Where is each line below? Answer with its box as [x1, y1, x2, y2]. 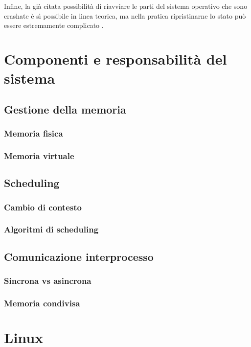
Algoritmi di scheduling [4, 223, 99, 235]
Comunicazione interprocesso [4, 249, 154, 264]
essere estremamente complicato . [4, 20, 104, 30]
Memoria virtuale [4, 149, 74, 162]
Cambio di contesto [4, 201, 82, 213]
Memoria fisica [4, 127, 63, 139]
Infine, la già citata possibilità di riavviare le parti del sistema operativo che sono [4, 1, 248, 11]
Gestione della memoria [4, 101, 126, 116]
